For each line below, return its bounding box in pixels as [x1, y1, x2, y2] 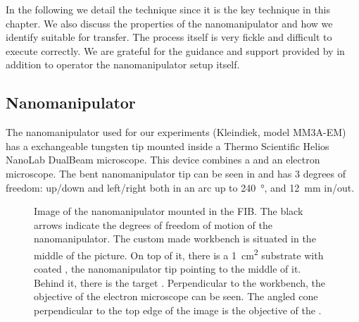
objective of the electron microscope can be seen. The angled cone [34, 289, 318, 304]
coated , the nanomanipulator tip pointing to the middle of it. [34, 261, 301, 276]
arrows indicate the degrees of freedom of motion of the [34, 217, 273, 232]
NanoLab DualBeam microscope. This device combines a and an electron [6, 152, 320, 167]
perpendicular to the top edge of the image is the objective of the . [34, 302, 322, 317]
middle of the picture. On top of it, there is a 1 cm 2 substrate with [34, 245, 324, 262]
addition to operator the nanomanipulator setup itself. [6, 57, 240, 72]
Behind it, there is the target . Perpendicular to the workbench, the [34, 275, 326, 290]
